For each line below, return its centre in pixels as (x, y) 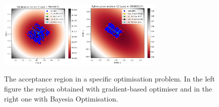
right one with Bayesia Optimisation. (61, 98)
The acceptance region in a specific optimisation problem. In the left (110, 79)
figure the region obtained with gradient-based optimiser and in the (108, 89)
